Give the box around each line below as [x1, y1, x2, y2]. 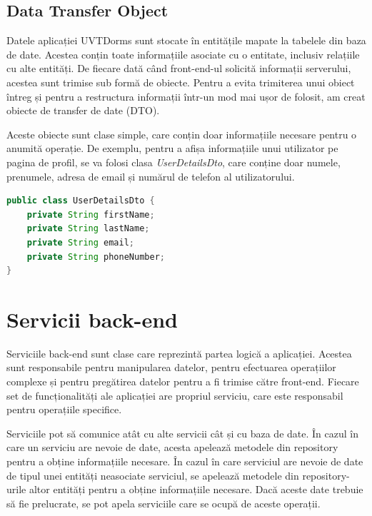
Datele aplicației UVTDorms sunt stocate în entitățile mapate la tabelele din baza [6, 33, 366, 48]
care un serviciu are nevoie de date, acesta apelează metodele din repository [6, 440, 338, 455]
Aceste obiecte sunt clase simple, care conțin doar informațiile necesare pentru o [6, 126, 357, 141]
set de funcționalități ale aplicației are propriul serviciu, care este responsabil [6, 388, 343, 403]
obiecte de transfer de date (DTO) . [6, 103, 160, 118]
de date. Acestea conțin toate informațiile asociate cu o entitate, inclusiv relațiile [6, 46, 360, 61]
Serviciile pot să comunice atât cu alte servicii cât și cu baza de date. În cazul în [6, 425, 358, 440]
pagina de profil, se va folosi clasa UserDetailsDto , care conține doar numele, [6, 154, 341, 169]
